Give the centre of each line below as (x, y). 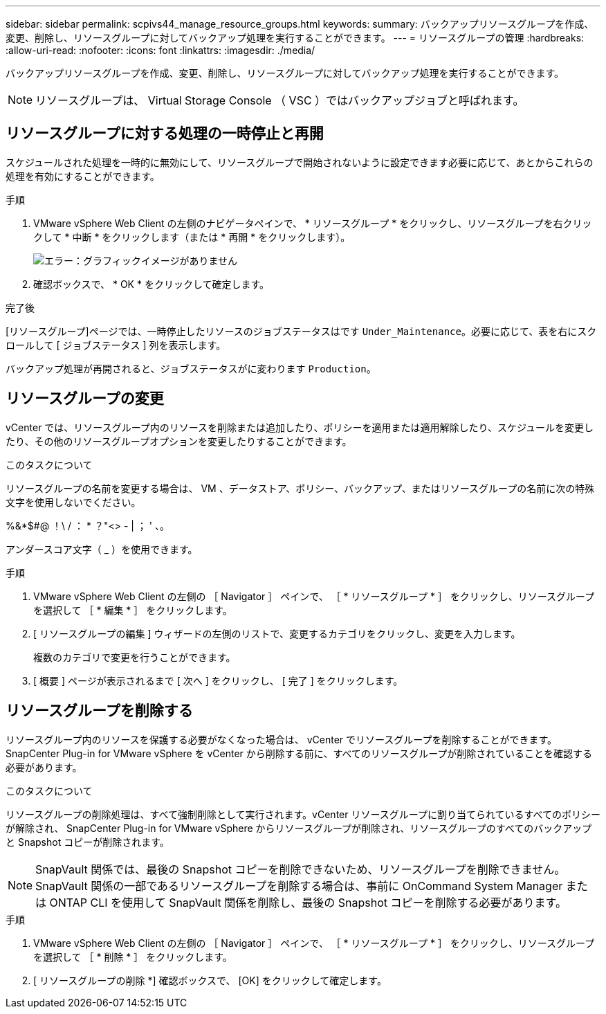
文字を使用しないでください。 (73, 502)
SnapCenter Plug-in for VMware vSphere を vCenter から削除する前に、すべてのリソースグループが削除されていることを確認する (299, 753)
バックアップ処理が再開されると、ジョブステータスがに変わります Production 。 (191, 368)
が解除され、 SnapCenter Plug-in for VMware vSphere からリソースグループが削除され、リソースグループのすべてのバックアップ (299, 828)
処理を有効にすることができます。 (83, 176)
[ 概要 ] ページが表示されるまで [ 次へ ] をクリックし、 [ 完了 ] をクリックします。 (218, 680)
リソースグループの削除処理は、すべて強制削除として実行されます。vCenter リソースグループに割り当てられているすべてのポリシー (303, 814)
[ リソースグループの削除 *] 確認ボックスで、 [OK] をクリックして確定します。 (210, 980)
